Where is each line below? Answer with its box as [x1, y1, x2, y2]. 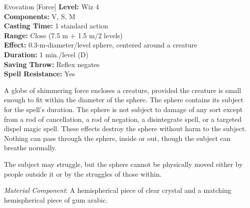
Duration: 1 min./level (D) [4, 49, 88, 59]
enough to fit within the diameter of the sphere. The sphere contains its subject [4, 94, 244, 105]
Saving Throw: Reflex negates [4, 59, 100, 69]
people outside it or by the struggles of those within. [4, 168, 162, 179]
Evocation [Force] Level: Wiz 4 [4, 1, 99, 11]
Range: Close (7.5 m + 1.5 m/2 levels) [4, 30, 123, 40]
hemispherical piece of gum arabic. [4, 194, 108, 205]
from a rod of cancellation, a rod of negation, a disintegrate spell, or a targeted [4, 114, 242, 124]
